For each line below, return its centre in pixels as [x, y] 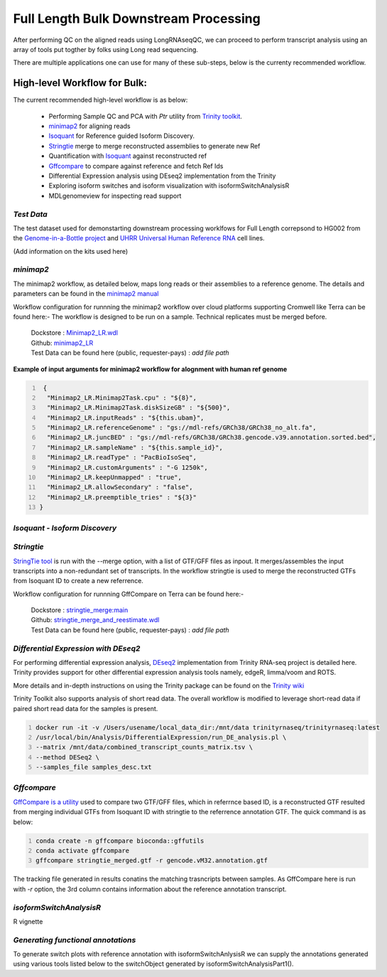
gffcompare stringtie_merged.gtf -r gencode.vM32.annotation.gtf [152, 861]
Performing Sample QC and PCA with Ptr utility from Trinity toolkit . [146, 116]
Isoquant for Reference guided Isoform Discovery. [122, 136]
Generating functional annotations [75, 940]
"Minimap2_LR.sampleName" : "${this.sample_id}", [135, 447]
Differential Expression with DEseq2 [77, 648]
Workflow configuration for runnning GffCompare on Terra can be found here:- [129, 594]
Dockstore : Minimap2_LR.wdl [75, 333]
